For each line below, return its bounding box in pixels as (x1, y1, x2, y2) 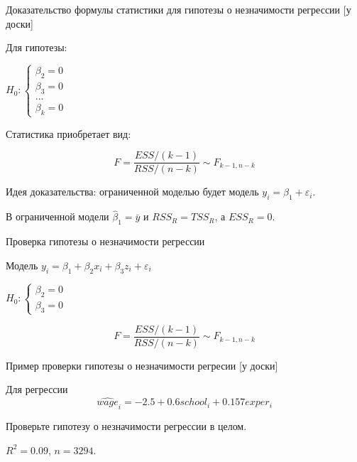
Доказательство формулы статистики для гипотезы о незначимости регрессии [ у (6, 2, 351, 16)
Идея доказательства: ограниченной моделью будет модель (6, 184, 259, 199)
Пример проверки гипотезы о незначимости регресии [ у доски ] (6, 358, 278, 372)
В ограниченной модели (6, 209, 109, 224)
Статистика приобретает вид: (6, 126, 131, 141)
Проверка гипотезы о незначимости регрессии (6, 234, 205, 249)
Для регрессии (6, 382, 68, 397)
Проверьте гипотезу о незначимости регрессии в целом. (6, 419, 247, 434)
